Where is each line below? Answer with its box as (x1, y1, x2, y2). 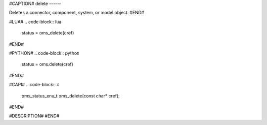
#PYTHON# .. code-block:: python (9, 50, 80, 56)
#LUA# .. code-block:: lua (9, 19, 62, 25)
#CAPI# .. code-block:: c (9, 82, 59, 88)
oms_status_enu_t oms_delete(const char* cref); (21, 93, 120, 98)
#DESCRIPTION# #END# (9, 113, 59, 119)
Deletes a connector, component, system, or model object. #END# (9, 10, 144, 16)
